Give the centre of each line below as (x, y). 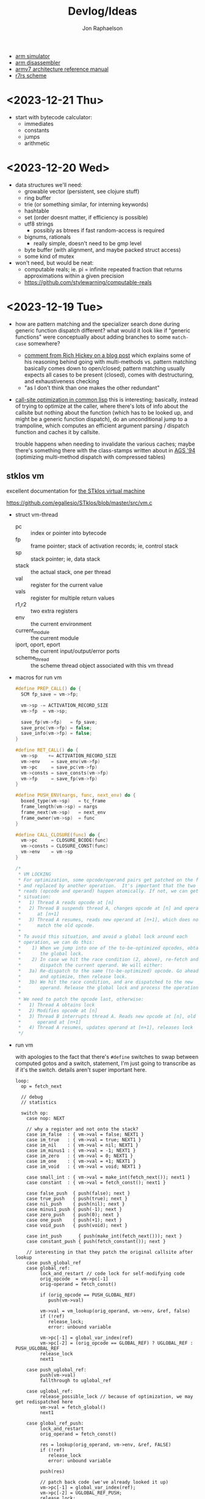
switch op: (35, 1113)
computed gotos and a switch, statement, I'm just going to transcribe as (106, 1063)
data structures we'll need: (49, 185)
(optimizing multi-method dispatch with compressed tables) (90, 457)
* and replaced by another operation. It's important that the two (107, 886)
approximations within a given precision (74, 276)
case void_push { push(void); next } (77, 1226)
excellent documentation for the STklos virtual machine (76, 491)
